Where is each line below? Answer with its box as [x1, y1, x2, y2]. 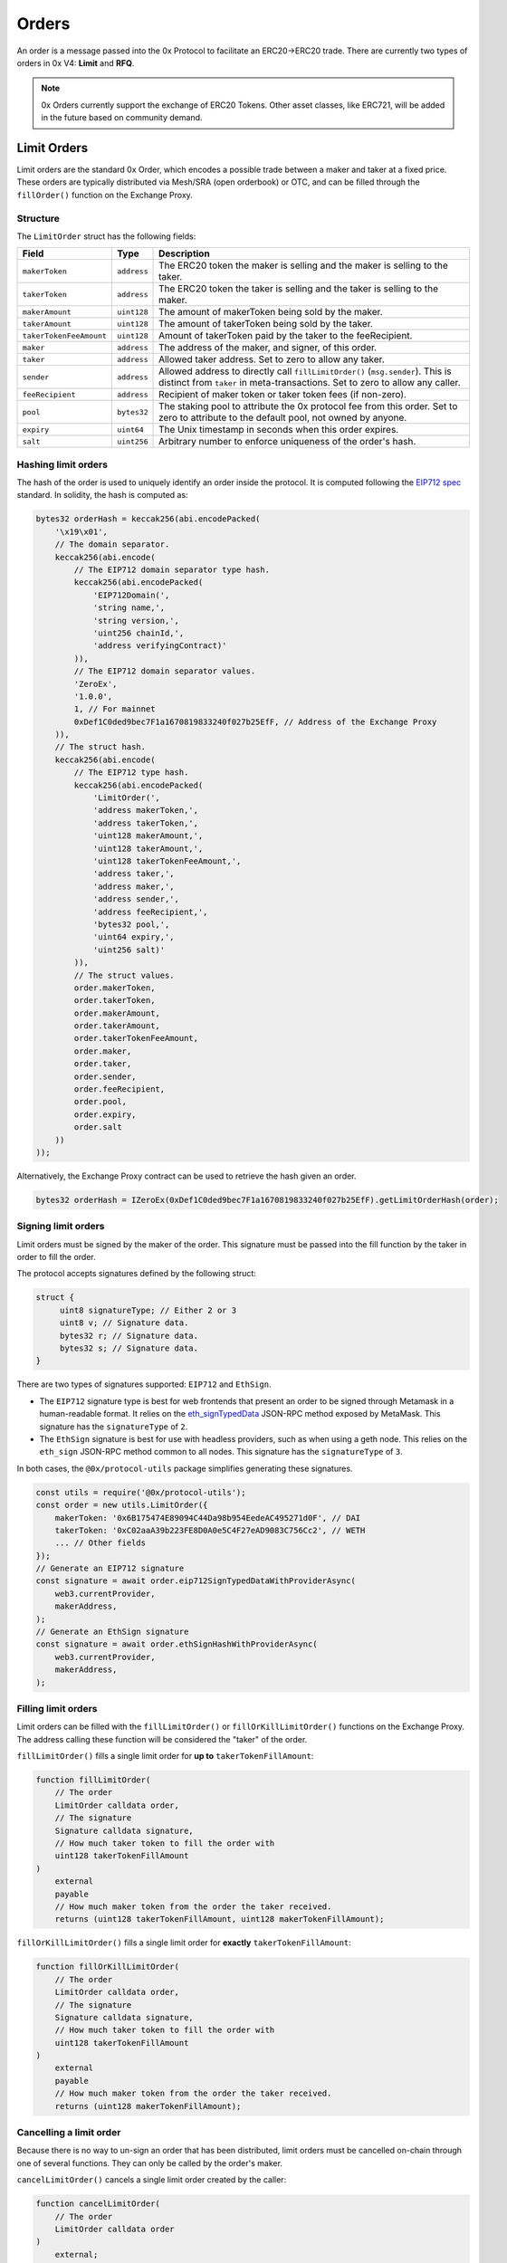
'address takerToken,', [92, 817, 199, 828]
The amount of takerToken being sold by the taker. [158, 318, 373, 330]
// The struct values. [73, 969, 176, 980]
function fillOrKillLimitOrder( [35, 1962, 180, 1972]
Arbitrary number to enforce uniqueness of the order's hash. [158, 435, 416, 448]
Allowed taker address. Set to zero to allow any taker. [158, 353, 385, 366]
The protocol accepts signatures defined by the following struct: [16, 1268, 257, 1279]
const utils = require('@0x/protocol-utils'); [35, 1487, 246, 1497]
